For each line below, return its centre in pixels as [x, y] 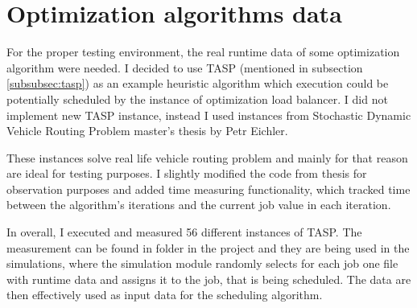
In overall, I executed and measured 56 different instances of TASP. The [184, 232]
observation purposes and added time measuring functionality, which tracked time [208, 189]
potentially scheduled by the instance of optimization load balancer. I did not [197, 99]
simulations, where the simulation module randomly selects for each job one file [202, 263]
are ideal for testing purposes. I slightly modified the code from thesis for [187, 173]
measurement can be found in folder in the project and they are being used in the [208, 247]
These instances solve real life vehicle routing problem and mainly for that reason [207, 157]
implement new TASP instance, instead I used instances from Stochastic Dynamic [209, 115]
